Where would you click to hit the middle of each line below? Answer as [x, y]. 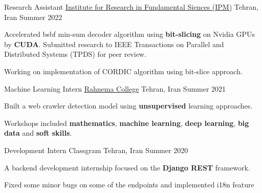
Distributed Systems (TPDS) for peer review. [75, 54]
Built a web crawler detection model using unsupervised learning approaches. [128, 106]
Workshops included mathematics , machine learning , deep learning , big [127, 123]
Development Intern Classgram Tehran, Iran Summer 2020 [96, 150]
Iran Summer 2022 [33, 17]
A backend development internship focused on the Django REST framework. [127, 167]
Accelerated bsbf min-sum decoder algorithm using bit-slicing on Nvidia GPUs [130, 34]
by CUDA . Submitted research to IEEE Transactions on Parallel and [114, 44]
